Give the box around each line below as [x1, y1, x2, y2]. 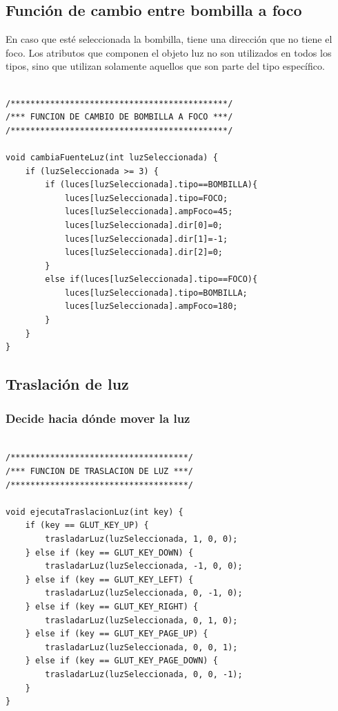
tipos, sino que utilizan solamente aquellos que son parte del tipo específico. [6, 59, 325, 73]
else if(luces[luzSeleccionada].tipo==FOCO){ [45, 274, 258, 285]
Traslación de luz [6, 373, 129, 395]
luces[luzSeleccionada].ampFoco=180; [64, 301, 238, 312]
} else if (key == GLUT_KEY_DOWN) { [25, 547, 194, 558]
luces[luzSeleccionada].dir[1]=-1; [64, 234, 228, 244]
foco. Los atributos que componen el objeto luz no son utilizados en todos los [6, 45, 332, 59]
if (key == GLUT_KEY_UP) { [25, 520, 149, 531]
